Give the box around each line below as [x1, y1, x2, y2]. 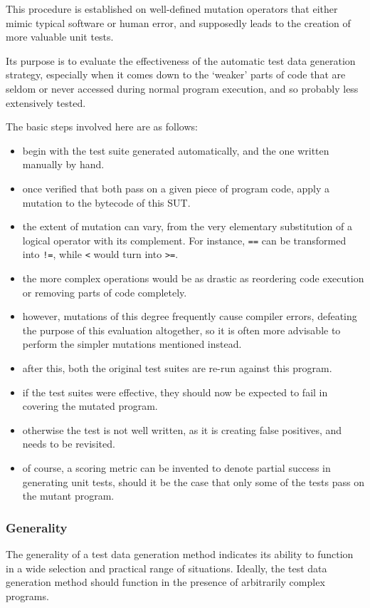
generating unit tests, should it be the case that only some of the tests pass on [22, 474, 364, 489]
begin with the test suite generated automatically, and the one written [22, 143, 329, 158]
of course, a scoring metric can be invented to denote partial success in [22, 460, 331, 475]
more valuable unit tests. [6, 29, 114, 44]
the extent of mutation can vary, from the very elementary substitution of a [22, 219, 352, 234]
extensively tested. [6, 95, 86, 110]
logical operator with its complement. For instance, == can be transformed [22, 232, 347, 247]
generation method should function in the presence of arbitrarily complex [6, 574, 325, 589]
